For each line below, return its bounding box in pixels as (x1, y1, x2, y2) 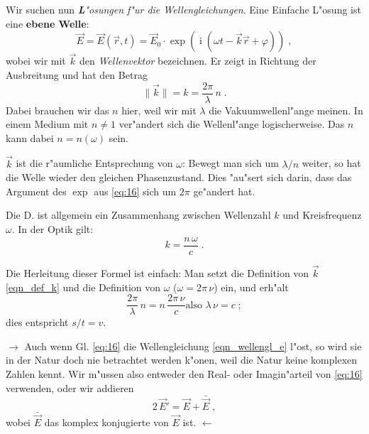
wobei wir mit (6, 53, 66, 68)
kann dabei (6, 130, 54, 145)
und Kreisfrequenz (282, 207, 362, 222)
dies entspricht (6, 315, 69, 330)
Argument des (6, 183, 67, 198)
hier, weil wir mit (121, 102, 197, 117)
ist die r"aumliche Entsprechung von (16, 156, 173, 170)
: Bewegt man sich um (182, 156, 279, 170)
